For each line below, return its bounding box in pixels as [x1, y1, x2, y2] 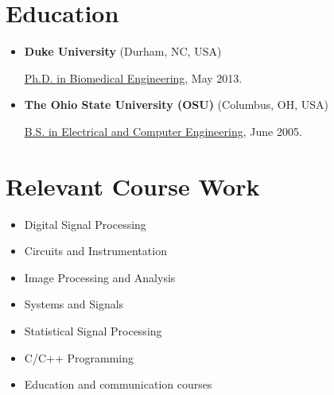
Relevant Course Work [6, 169, 260, 202]
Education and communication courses [24, 376, 212, 393]
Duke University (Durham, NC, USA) [24, 43, 222, 60]
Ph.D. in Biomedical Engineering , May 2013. [24, 69, 243, 86]
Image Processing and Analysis [24, 269, 176, 285]
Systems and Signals [24, 296, 124, 312]
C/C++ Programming [24, 349, 134, 366]
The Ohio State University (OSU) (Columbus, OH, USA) [24, 96, 328, 113]
